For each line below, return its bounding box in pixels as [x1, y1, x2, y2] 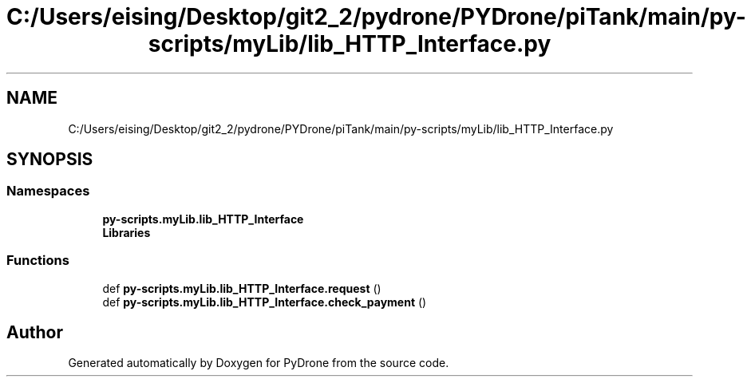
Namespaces [6, 183, 90, 199]
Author [6, 322, 63, 342]
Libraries [102, 225, 151, 239]
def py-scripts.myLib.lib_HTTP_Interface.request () [102, 281, 381, 295]
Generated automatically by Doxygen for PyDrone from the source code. [68, 356, 449, 370]
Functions [6, 252, 69, 269]
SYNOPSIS [6, 149, 93, 170]
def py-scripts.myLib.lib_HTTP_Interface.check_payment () [102, 294, 427, 309]
